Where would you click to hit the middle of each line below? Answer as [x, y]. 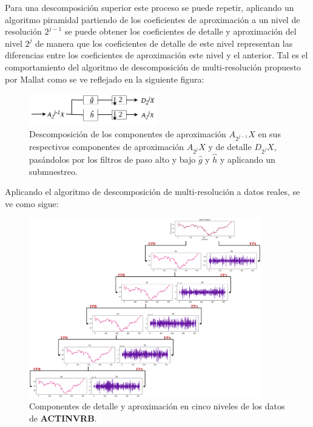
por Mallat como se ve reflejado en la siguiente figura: [105, 79]
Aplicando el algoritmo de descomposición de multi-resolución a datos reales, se [153, 192]
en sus [269, 134]
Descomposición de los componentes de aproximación [128, 134]
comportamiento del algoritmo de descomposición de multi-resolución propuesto [153, 67]
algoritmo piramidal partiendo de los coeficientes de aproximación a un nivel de [153, 19]
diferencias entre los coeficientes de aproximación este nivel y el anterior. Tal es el [156, 55]
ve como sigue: [32, 203]
